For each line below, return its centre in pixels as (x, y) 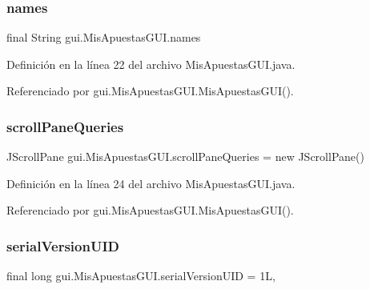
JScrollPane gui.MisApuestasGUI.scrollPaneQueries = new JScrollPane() (185, 157)
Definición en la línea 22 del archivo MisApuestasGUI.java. (151, 64)
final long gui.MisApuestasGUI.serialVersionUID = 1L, (141, 276)
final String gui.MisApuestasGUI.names (104, 37)
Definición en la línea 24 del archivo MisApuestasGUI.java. (151, 183)
